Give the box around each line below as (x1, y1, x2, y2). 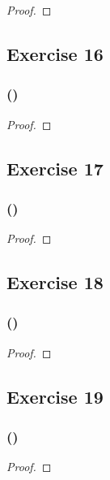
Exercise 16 (6, 41, 104, 66)
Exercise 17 (6, 155, 104, 180)
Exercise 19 (6, 383, 104, 409)
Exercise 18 (6, 270, 104, 295)
